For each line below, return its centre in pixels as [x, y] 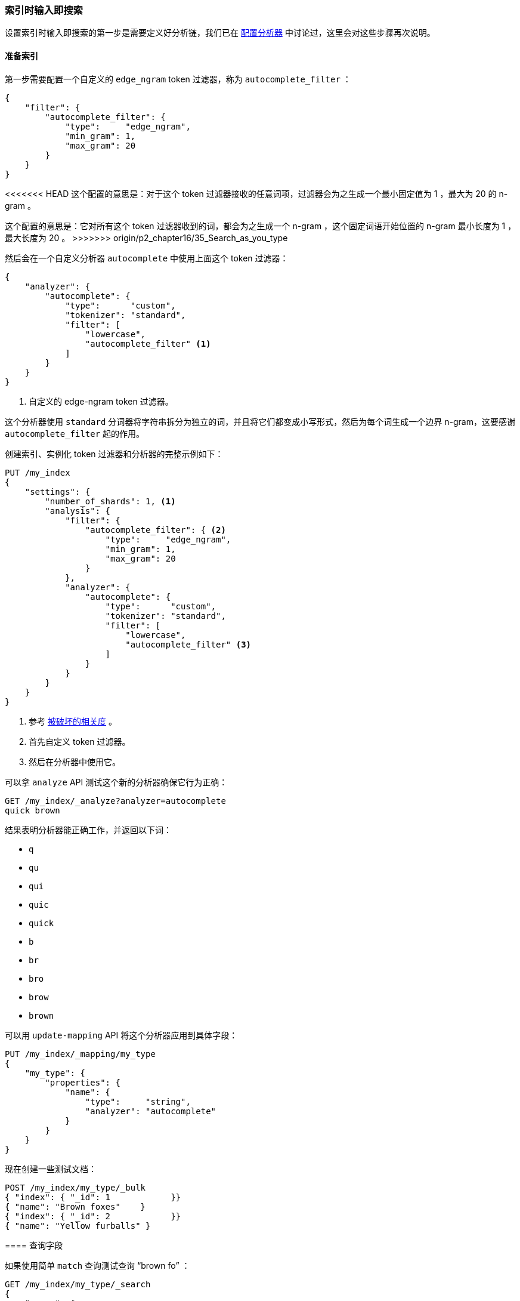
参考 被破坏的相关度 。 [73, 721]
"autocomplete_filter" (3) [188, 644]
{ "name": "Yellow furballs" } [78, 1226]
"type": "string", [138, 1101]
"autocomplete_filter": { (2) [155, 530]
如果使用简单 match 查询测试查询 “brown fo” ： [97, 1265]
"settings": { [58, 491]
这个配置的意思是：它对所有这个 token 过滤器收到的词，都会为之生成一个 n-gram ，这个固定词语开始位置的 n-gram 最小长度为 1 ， [261, 226]
